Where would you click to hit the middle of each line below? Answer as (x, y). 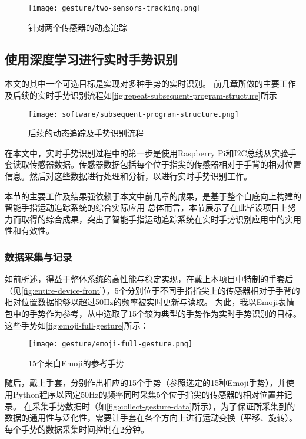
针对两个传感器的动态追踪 (78, 27)
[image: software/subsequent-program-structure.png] (134, 114)
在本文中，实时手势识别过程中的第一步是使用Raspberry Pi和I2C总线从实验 (147, 153)
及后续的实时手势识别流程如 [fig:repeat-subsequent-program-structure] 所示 (141, 95)
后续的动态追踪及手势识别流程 (86, 133)
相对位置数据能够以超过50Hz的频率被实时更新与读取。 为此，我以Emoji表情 (150, 302)
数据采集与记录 (39, 256)
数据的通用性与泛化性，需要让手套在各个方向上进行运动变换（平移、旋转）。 (151, 417)
